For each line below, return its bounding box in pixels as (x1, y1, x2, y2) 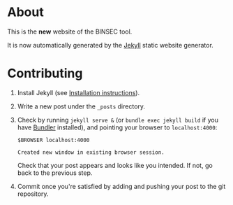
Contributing (7, 66, 83, 81)
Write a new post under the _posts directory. (17, 102, 145, 111)
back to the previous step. (17, 169, 93, 177)
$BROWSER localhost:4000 (17, 136, 90, 143)
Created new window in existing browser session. (17, 148, 165, 156)
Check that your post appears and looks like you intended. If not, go (17, 161, 213, 169)
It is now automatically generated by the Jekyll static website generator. (7, 41, 214, 49)
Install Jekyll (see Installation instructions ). (17, 88, 140, 97)
